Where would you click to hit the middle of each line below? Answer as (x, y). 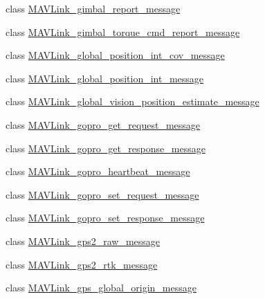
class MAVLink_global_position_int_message (105, 78)
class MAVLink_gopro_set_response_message (105, 218)
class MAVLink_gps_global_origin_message (101, 288)
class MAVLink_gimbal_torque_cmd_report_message (123, 31)
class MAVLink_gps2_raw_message (83, 241)
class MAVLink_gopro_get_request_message (103, 124)
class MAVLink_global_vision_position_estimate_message (132, 101)
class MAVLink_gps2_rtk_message (82, 264)
